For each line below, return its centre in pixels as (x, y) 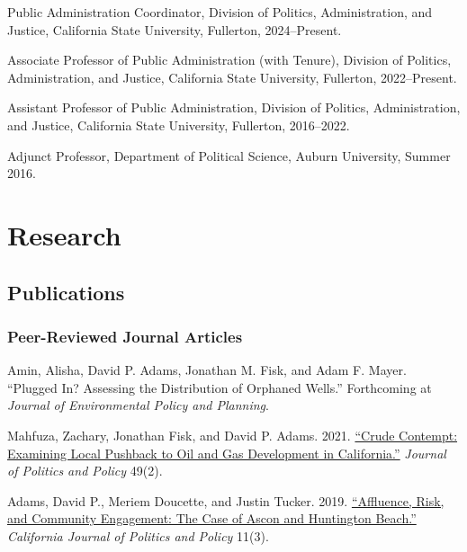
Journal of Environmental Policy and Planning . (138, 405)
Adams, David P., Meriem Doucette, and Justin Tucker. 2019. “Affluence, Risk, (226, 500)
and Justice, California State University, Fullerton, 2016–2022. (179, 125)
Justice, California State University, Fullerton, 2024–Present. (175, 29)
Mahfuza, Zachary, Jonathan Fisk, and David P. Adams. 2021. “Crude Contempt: (233, 435)
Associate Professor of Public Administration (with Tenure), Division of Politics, (229, 60)
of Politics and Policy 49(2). (85, 471)
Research (64, 234)
